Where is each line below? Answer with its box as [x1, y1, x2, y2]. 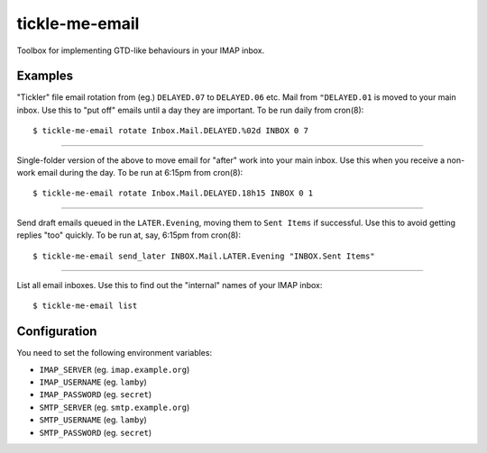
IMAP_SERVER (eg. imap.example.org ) [39, 364, 190, 375]
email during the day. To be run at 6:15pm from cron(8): [37, 168, 243, 178]
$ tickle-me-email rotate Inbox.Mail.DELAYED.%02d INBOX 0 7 [32, 126, 308, 136]
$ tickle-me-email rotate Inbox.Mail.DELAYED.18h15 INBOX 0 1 [32, 188, 314, 198]
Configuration [16, 324, 97, 340]
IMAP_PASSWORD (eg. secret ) [39, 389, 152, 400]
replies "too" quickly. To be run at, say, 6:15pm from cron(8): [16, 230, 241, 240]
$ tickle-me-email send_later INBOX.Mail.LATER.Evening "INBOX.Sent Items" [32, 250, 375, 261]
